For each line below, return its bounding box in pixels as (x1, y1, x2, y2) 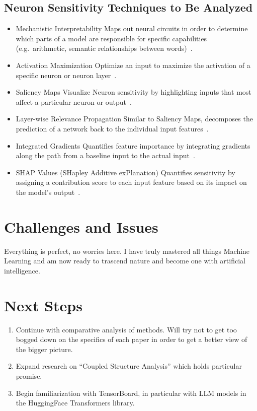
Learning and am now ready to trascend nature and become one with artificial (4, 255, 245, 266)
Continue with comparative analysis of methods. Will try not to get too (16, 324, 237, 334)
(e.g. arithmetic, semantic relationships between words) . (16, 43, 193, 53)
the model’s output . (16, 186, 80, 197)
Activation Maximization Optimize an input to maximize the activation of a (16, 59, 250, 70)
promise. (16, 370, 42, 381)
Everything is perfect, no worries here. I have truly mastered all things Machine (4, 245, 250, 256)
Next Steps (4, 295, 82, 315)
